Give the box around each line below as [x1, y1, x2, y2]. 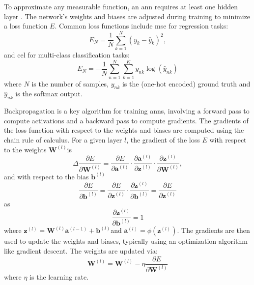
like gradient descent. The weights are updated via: [4, 246, 158, 256]
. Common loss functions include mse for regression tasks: [55, 21, 228, 31]
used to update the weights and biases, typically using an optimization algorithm [4, 236, 248, 246]
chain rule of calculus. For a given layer [4, 135, 122, 144]
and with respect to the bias [4, 171, 89, 181]
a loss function [4, 21, 48, 31]
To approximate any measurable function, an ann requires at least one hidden [4, 1, 238, 11]
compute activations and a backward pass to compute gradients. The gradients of [4, 115, 249, 125]
